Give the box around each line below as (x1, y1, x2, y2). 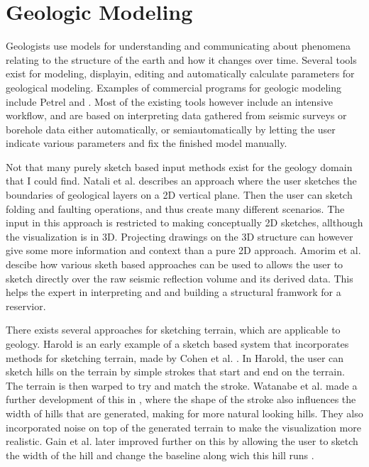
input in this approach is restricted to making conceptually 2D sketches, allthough (6, 215, 363, 230)
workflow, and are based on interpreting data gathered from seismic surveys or (6, 108, 347, 123)
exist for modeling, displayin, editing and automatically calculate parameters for (6, 66, 355, 81)
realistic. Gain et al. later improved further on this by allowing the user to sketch (6, 434, 358, 449)
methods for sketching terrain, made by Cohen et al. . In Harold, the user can (6, 350, 344, 365)
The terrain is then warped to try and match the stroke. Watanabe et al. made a (6, 378, 358, 392)
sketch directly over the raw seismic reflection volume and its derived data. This (6, 270, 353, 285)
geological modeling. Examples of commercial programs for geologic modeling (6, 79, 341, 94)
